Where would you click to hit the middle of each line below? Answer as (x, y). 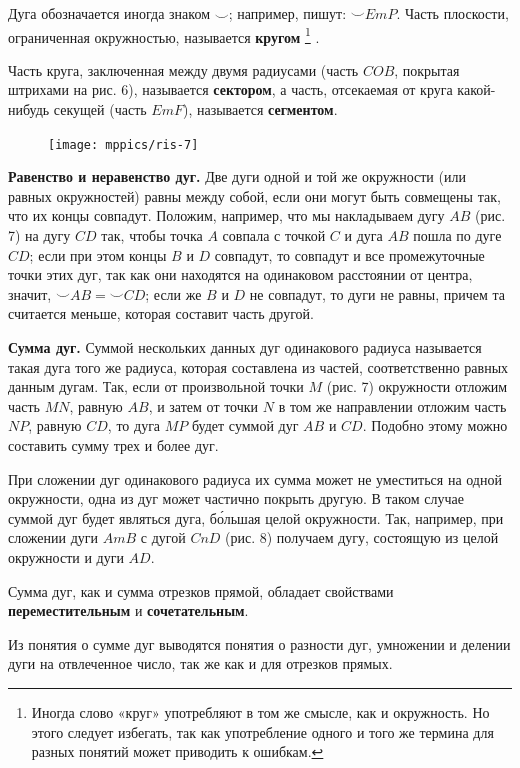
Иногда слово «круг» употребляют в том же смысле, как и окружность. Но (260, 711)
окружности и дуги (66, 556)
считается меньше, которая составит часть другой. (161, 313)
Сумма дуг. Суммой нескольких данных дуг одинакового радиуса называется (245, 347)
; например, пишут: (287, 13)
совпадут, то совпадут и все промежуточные (349, 254)
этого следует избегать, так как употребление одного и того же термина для (262, 731)
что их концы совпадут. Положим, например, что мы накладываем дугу (226, 215)
